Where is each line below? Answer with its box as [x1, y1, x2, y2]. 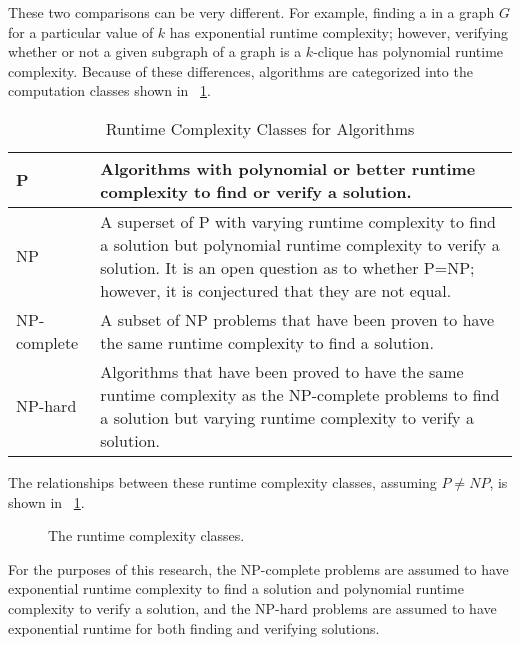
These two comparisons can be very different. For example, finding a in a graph [8, 2, 495, 22]
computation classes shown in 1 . [8, 80, 211, 101]
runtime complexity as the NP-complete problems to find [100, 382, 500, 406]
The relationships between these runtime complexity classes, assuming [8, 471, 437, 492]
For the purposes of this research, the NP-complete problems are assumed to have [8, 558, 509, 579]
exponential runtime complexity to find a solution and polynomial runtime [8, 578, 464, 599]
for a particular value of [8, 21, 154, 42]
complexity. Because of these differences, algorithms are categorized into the [8, 60, 473, 81]
